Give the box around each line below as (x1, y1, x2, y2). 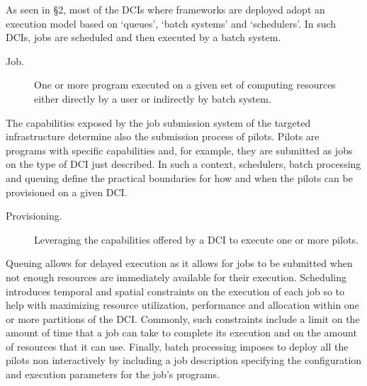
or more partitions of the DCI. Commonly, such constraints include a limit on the (6, 311, 360, 326)
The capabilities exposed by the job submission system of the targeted (6, 115, 311, 130)
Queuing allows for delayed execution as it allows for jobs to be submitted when (6, 256, 353, 271)
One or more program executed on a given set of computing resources (34, 77, 336, 92)
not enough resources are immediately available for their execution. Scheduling (6, 269, 347, 284)
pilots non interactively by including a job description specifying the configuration (6, 353, 362, 368)
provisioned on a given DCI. (6, 184, 128, 199)
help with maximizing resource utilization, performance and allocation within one (6, 297, 359, 312)
